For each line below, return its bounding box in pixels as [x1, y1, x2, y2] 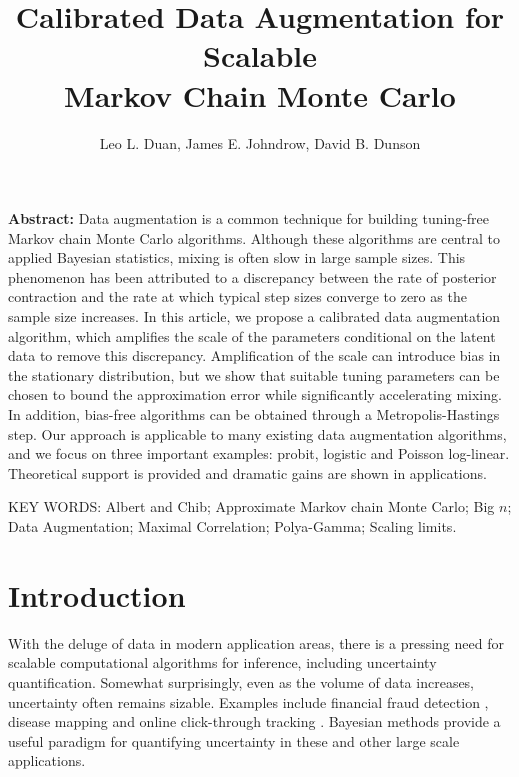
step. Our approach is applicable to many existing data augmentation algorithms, [8, 423, 507, 444]
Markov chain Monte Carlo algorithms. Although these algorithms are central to [8, 227, 501, 248]
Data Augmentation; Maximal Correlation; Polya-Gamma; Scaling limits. [8, 516, 457, 536]
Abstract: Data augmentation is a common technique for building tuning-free [8, 208, 490, 229]
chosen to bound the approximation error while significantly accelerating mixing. [8, 384, 502, 405]
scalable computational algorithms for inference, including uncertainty [8, 652, 437, 673]
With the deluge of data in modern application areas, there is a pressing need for [8, 632, 504, 653]
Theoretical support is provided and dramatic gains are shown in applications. [8, 462, 487, 483]
